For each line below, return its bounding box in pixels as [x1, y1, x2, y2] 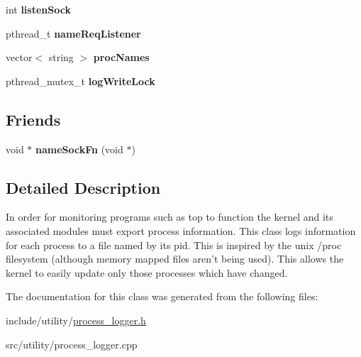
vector [6, 50, 33, 65]
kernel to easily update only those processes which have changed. [6, 265, 288, 280]
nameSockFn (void [35, 141, 123, 156]
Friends [6, 108, 61, 130]
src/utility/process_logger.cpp [6, 336, 138, 351]
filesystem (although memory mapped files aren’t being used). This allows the [6, 251, 344, 266]
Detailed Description [6, 176, 161, 198]
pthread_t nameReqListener [6, 26, 141, 40]
